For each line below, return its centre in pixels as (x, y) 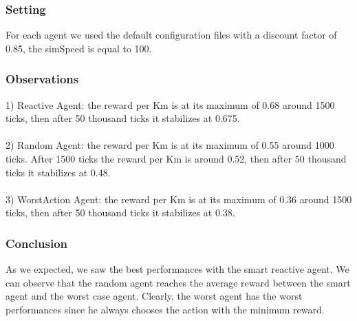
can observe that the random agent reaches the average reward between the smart (178, 282)
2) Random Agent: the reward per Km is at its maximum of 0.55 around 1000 (170, 145)
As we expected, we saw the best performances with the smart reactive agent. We (177, 269)
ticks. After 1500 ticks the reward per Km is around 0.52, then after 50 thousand (176, 158)
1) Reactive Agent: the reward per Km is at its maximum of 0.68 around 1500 (170, 104)
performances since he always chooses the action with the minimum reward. (165, 309)
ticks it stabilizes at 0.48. (58, 172)
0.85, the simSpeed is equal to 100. (79, 48)
